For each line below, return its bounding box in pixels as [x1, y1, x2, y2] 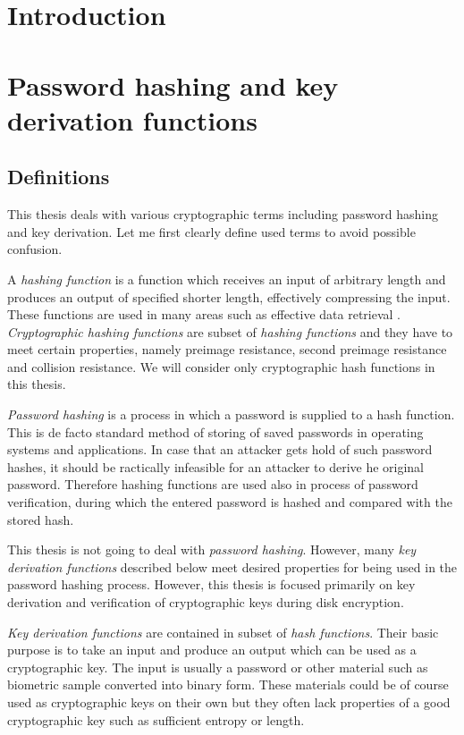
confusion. [7, 240, 63, 258]
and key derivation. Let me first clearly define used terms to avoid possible [7, 222, 416, 241]
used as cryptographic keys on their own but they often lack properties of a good [7, 692, 451, 711]
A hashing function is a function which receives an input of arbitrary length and [7, 269, 446, 288]
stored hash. [7, 510, 74, 528]
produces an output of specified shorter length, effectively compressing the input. [7, 287, 451, 306]
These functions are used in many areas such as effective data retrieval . [7, 305, 401, 324]
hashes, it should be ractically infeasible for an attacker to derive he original [7, 457, 425, 476]
